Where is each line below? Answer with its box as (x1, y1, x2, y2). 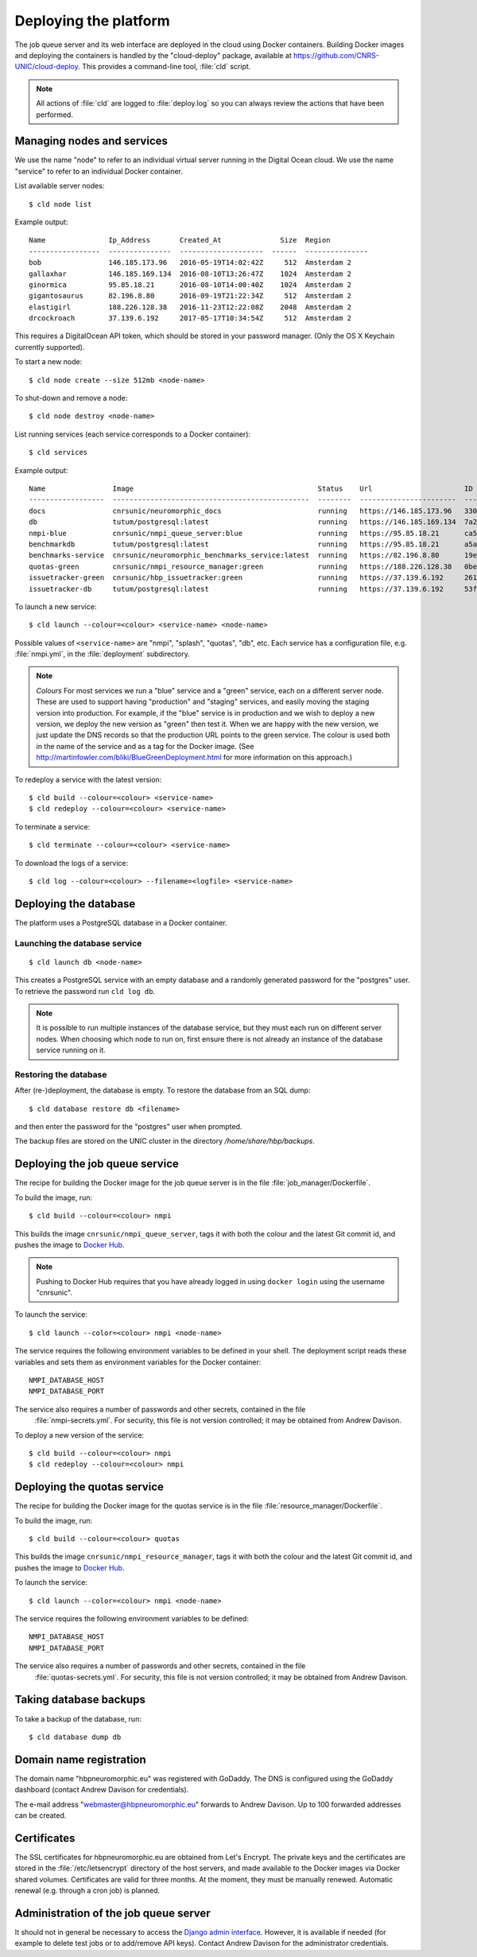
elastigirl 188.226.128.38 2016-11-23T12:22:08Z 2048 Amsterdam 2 (29, 302, 352, 312)
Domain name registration (14, 1753, 146, 1766)
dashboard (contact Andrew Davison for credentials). (14, 1785, 189, 1795)
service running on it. (36, 1046, 107, 1055)
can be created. (14, 1810, 67, 1820)
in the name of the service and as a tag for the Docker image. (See (36, 741, 254, 751)
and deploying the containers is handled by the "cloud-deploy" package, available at (14, 50, 292, 60)
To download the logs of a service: (14, 858, 129, 868)
